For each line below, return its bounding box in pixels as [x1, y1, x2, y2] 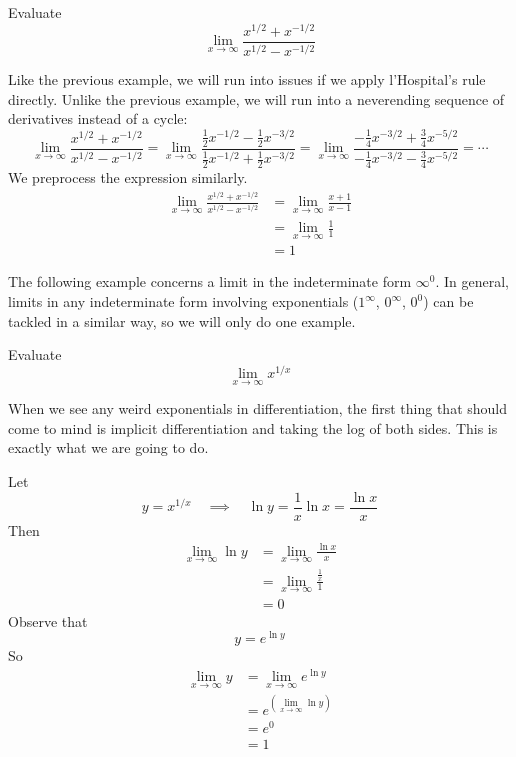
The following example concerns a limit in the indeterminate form [8, 271, 412, 292]
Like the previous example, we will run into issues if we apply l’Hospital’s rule [8, 69, 486, 90]
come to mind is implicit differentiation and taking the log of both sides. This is [8, 417, 498, 438]
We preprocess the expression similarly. [8, 166, 248, 187]
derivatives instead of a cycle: [8, 108, 188, 129]
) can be [423, 291, 474, 312]
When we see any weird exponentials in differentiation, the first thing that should [8, 398, 507, 419]
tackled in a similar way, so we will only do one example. [8, 310, 356, 331]
